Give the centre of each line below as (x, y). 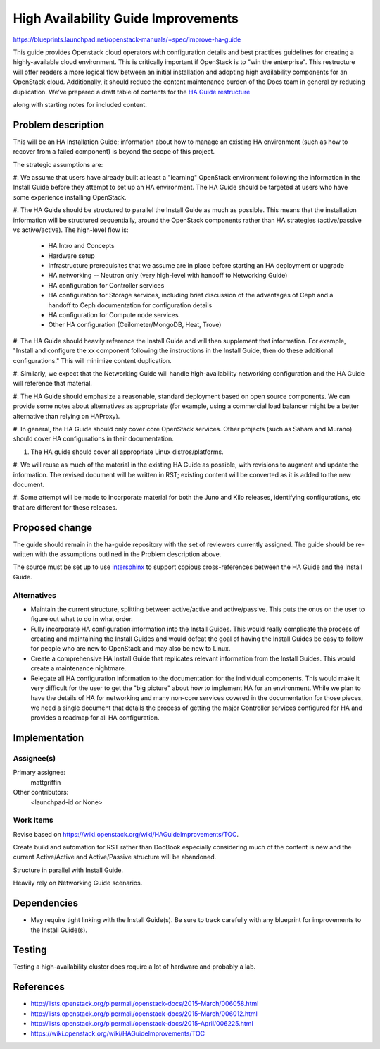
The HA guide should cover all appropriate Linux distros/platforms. (127, 452)
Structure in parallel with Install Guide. (68, 870)
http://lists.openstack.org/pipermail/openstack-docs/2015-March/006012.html (144, 1013)
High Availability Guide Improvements (126, 18)
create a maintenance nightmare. (78, 668)
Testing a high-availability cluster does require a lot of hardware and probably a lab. (134, 967)
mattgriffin (46, 782)
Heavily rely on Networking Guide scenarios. (78, 883)
